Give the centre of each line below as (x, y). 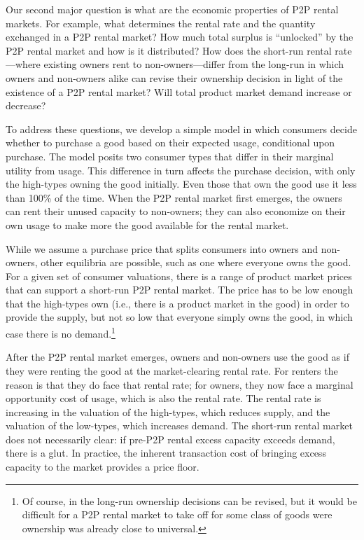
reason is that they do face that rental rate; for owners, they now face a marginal (180, 384)
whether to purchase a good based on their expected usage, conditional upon (170, 143)
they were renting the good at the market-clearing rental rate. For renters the (172, 370)
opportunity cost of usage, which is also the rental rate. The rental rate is (163, 398)
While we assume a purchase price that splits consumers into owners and (162, 248)
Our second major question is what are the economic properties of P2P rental (172, 9)
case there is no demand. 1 (61, 332)
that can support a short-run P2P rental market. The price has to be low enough (180, 290)
